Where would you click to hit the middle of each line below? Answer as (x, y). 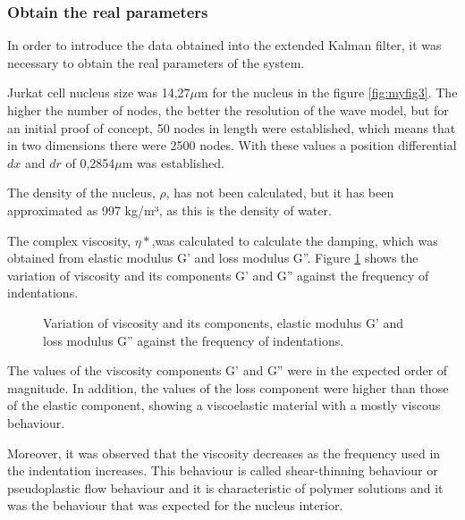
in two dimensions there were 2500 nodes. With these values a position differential (232, 145)
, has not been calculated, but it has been (280, 193)
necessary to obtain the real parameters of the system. (156, 62)
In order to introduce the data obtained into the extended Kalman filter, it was (224, 45)
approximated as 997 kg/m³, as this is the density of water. (169, 210)
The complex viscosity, (69, 240)
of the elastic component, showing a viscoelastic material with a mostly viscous (224, 405)
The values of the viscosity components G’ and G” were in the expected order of (228, 370)
